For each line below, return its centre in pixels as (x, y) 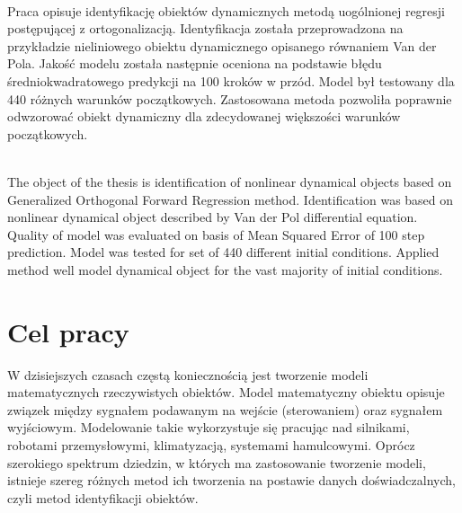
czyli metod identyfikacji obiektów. (103, 497)
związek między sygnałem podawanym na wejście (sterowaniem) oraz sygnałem (225, 409)
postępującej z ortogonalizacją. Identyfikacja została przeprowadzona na (205, 28)
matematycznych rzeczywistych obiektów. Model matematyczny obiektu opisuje (226, 392)
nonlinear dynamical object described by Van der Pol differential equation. (213, 217)
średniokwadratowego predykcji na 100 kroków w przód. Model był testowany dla (231, 80)
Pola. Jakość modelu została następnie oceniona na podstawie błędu (195, 63)
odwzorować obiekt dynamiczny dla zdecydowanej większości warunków (204, 116)
